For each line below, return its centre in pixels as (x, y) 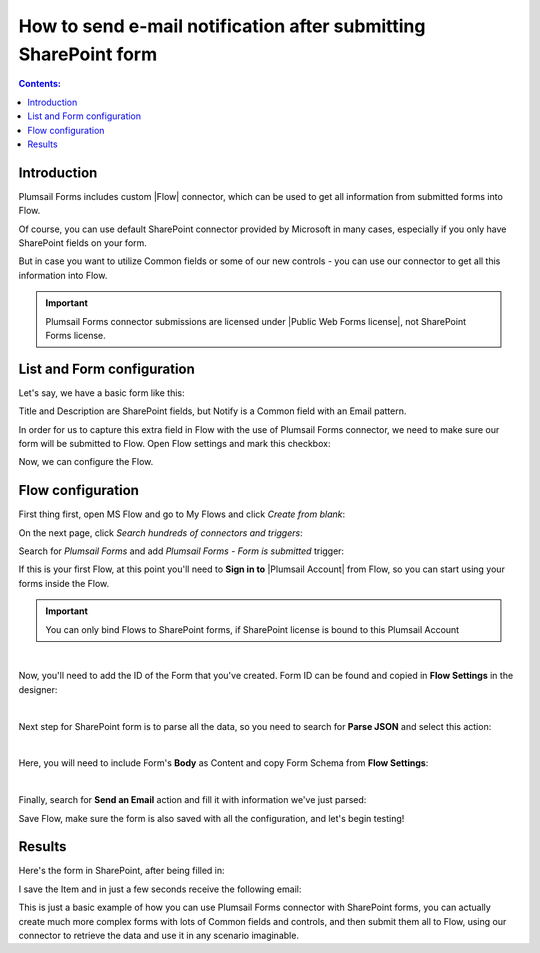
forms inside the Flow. (64, 583)
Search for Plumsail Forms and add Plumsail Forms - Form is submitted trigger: (181, 551)
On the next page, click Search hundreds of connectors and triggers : (161, 532)
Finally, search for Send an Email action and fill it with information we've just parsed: (192, 800)
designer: (38, 689)
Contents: (40, 84)
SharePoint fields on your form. (82, 242)
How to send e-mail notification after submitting (222, 26)
